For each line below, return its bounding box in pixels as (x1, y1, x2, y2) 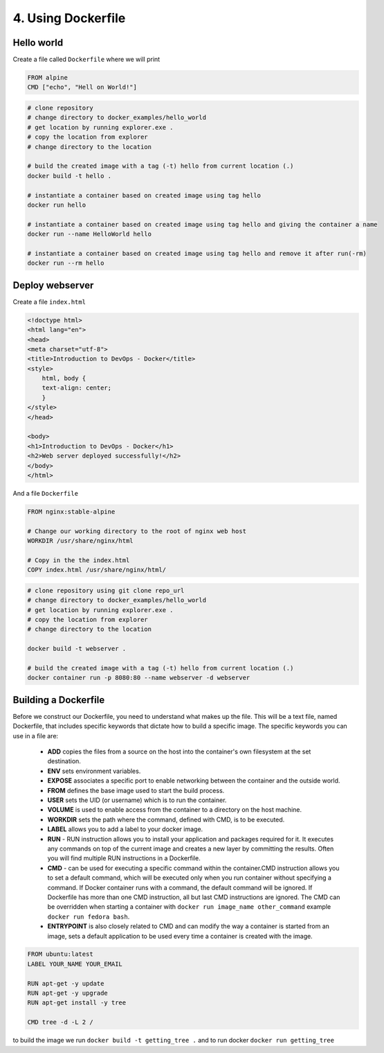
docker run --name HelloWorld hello (27, 230, 152, 238)
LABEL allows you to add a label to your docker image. (47, 825, 203, 833)
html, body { (42, 374, 86, 383)
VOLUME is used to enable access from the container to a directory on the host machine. (47, 806, 302, 814)
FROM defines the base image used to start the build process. (47, 786, 225, 794)
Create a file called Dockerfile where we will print (12, 55, 161, 64)
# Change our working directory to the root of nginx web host (27, 527, 247, 535)
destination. (47, 757, 81, 765)
